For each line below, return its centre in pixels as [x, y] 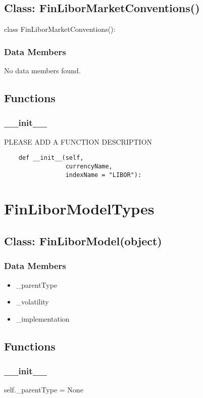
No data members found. [42, 71]
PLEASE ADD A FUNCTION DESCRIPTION [78, 141]
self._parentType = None [44, 390]
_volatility [32, 302]
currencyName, [89, 166]
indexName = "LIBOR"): [104, 175]
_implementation [43, 318]
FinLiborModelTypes [79, 209]
